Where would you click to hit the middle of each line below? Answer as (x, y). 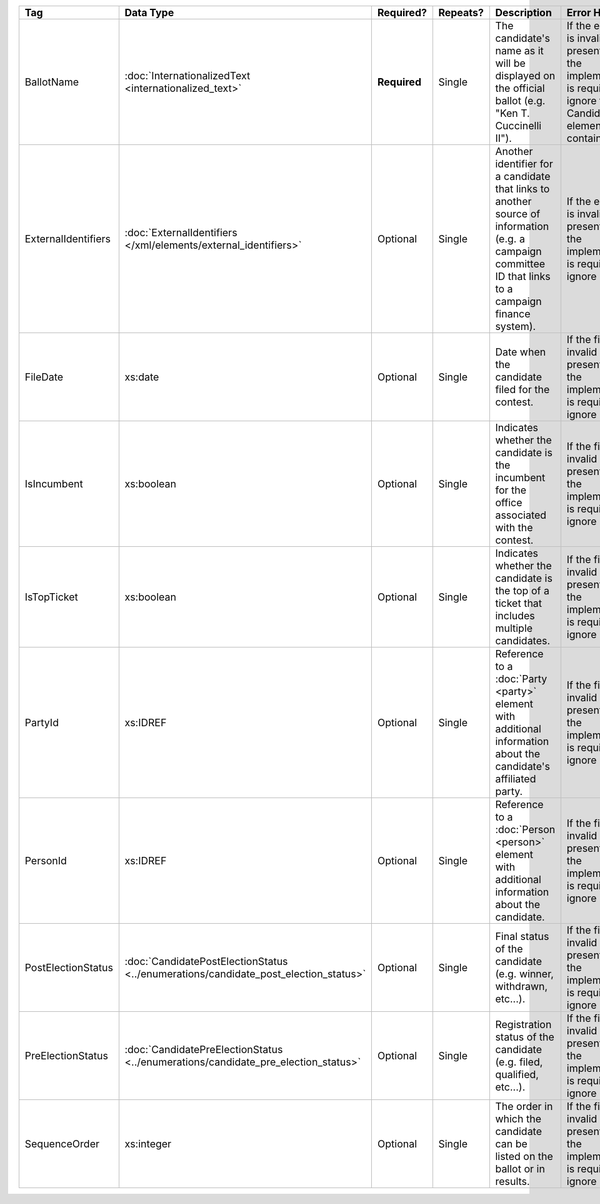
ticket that (519, 603)
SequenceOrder (62, 1143)
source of (518, 213)
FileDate (44, 377)
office (509, 502)
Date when (521, 352)
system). (516, 326)
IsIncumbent (54, 483)
